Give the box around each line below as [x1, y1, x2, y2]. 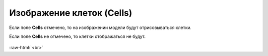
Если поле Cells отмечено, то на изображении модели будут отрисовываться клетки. [9, 25, 192, 30]
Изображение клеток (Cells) [9, 7, 133, 18]
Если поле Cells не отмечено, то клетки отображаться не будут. [9, 33, 146, 39]
